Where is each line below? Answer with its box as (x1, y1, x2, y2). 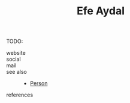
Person (29, 80, 48, 87)
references (6, 91, 34, 99)
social (6, 55, 21, 63)
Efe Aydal (77, 4, 125, 18)
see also (6, 68, 27, 76)
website (6, 49, 26, 57)
